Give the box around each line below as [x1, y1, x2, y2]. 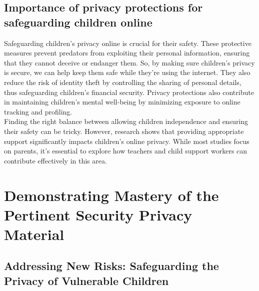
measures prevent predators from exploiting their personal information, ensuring [4, 47, 250, 58]
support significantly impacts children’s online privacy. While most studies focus [4, 135, 249, 146]
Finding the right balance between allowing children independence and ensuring [4, 116, 248, 126]
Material [4, 223, 64, 244]
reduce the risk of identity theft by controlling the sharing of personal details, [4, 76, 241, 87]
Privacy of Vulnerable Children [4, 272, 169, 288]
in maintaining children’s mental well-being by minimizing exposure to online [4, 96, 240, 107]
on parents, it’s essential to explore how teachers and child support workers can [4, 145, 247, 156]
